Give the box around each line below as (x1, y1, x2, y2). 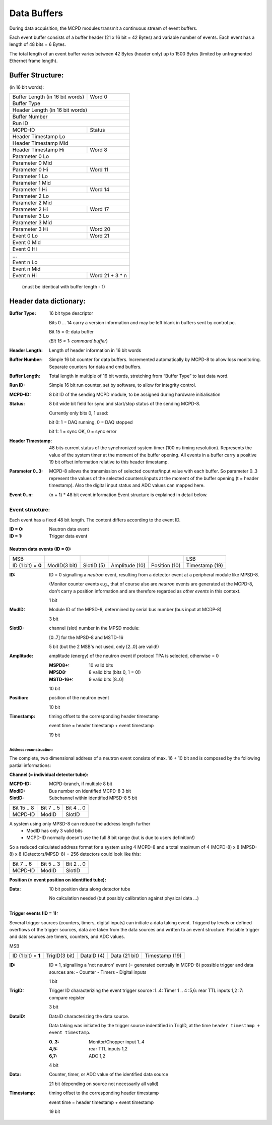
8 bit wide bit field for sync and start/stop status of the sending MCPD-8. (49, 401, 200, 407)
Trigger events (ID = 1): (9, 910, 58, 916)
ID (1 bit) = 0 (12, 562, 42, 569)
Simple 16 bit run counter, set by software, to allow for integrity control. (49, 382, 196, 388)
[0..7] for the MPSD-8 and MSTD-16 (49, 634, 123, 640)
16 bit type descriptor (49, 310, 93, 316)
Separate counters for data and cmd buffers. (49, 364, 142, 370)
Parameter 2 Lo (12, 193, 49, 200)
